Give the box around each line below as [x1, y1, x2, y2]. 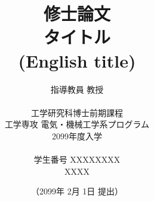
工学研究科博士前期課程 [31, 106, 123, 118]
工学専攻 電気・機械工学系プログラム [4, 118, 150, 130]
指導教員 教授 [50, 83, 104, 95]
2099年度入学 [52, 129, 102, 142]
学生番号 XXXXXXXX [33, 153, 121, 166]
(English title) [18, 48, 136, 72]
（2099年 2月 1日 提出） [31, 185, 123, 197]
